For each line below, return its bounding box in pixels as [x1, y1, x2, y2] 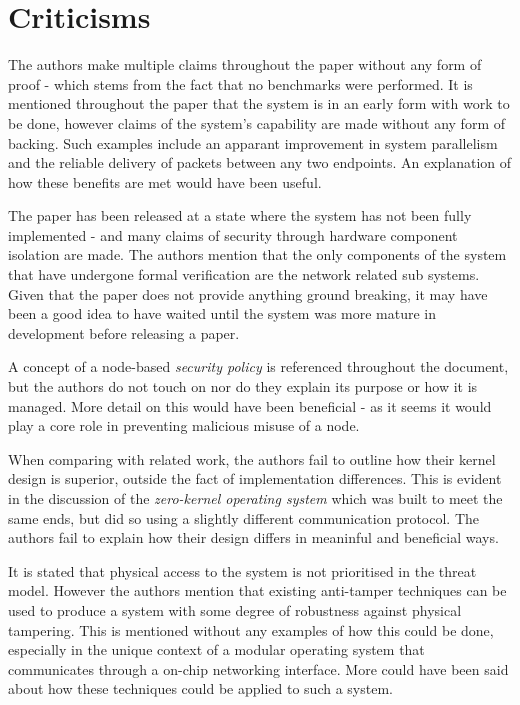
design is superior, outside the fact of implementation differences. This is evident [8, 468, 502, 489]
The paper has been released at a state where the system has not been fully [8, 205, 472, 226]
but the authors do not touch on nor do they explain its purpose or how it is [8, 376, 478, 397]
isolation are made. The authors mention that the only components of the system [8, 244, 507, 265]
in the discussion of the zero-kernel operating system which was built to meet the [8, 488, 503, 508]
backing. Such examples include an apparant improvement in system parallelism [8, 132, 498, 153]
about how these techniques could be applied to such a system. [8, 678, 393, 699]
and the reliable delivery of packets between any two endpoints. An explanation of [8, 152, 512, 173]
